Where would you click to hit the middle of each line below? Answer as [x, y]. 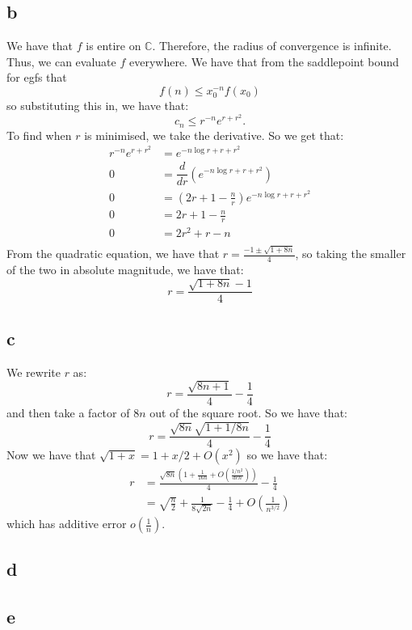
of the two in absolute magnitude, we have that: [125, 269]
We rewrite [34, 372]
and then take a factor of [68, 412]
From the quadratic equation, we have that [113, 254]
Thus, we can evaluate [61, 61]
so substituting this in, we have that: [98, 106]
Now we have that [51, 455]
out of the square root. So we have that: [248, 412]
